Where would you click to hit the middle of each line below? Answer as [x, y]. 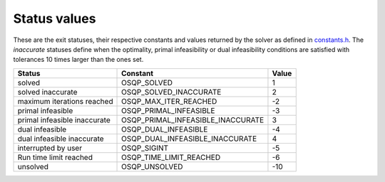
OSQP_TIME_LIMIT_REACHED [171, 157]
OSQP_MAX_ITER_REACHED [169, 101]
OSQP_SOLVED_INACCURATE [171, 92]
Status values [55, 18]
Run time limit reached [55, 157]
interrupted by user [50, 148]
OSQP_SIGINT [145, 148]
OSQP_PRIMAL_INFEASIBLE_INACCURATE [193, 119]
